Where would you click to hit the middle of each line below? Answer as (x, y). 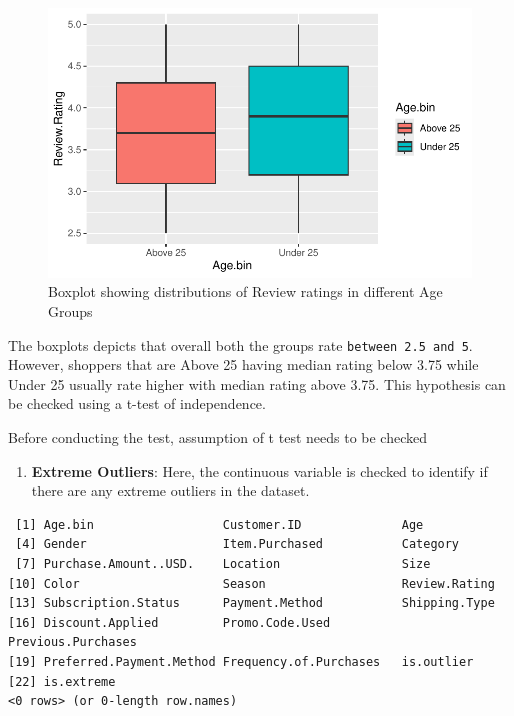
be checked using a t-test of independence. (137, 403)
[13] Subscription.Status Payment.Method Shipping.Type (251, 603)
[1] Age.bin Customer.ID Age (219, 524)
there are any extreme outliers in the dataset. (170, 490)
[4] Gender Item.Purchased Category (237, 544)
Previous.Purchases (72, 642)
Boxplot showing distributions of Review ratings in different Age (245, 291)
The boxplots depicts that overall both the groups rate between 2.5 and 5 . (240, 344)
